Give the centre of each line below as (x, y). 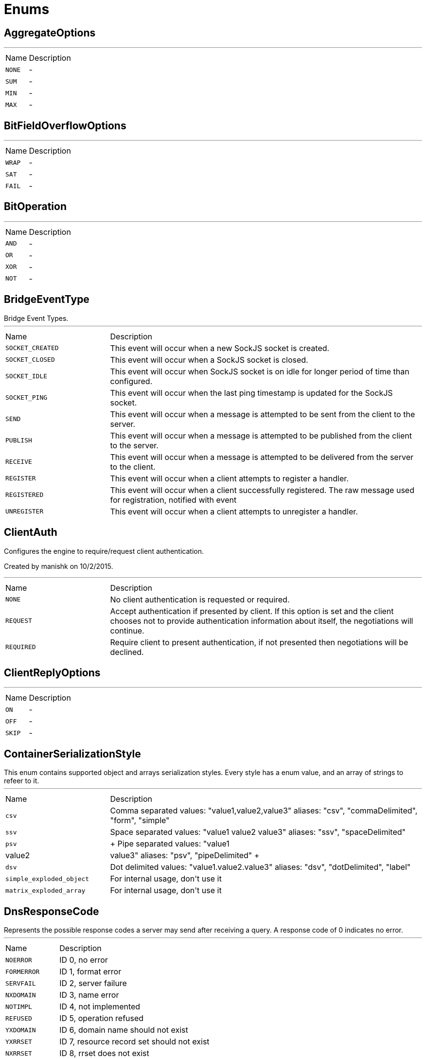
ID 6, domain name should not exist (124, 1030)
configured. (131, 381)
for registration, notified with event (173, 500)
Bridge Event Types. (36, 318)
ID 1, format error (90, 972)
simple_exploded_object (47, 879)
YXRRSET (19, 1041)
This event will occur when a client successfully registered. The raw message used (262, 490)
